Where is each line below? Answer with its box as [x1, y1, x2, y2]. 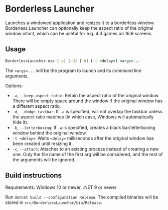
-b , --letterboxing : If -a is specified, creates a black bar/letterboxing [12, 124, 155, 130]
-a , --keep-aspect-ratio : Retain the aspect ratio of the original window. [12, 92, 159, 98]
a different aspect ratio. [12, 103, 61, 109]
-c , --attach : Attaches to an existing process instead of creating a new [12, 146, 159, 152]
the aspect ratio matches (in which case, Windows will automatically [12, 114, 154, 120]
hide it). [12, 119, 29, 125]
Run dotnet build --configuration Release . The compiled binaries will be [5, 194, 158, 200]
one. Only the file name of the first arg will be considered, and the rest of [12, 151, 163, 157]
